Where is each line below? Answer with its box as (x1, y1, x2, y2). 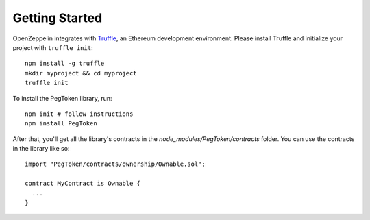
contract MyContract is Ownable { (25, 180, 140, 188)
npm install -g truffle (25, 60, 105, 68)
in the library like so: (12, 145, 70, 153)
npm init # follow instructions (25, 110, 134, 118)
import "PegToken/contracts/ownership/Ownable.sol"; (25, 160, 206, 168)
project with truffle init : (12, 43, 93, 51)
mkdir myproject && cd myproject (25, 69, 137, 77)
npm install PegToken (25, 120, 97, 127)
